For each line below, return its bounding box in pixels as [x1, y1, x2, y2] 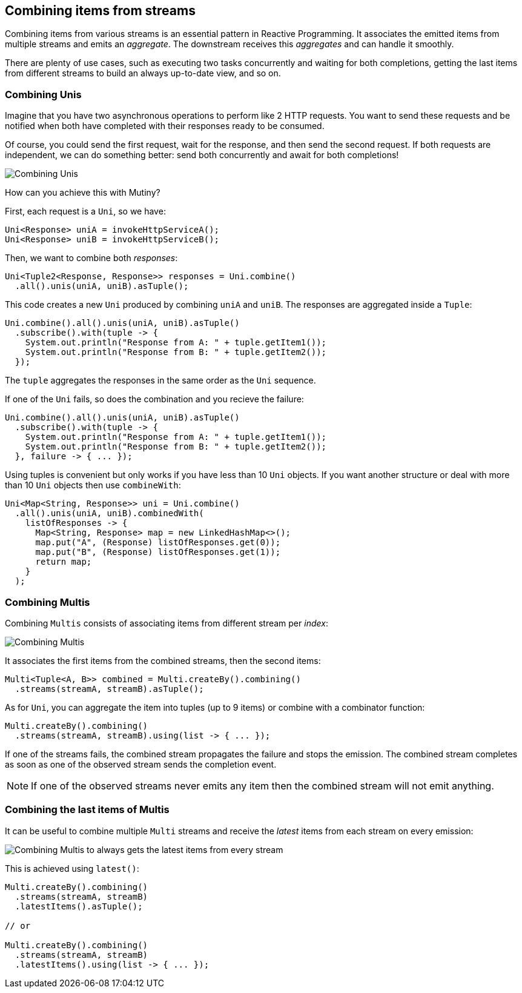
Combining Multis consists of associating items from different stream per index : [5, 617, 328, 628]
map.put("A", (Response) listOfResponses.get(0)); [35, 537, 281, 548]
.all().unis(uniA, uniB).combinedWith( [15, 508, 204, 519]
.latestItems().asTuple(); [15, 901, 143, 911]
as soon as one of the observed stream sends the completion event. [5, 759, 277, 769]
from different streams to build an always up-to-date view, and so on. [5, 68, 281, 79]
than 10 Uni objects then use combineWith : [5, 480, 181, 491]
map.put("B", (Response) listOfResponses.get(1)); [35, 547, 281, 557]
